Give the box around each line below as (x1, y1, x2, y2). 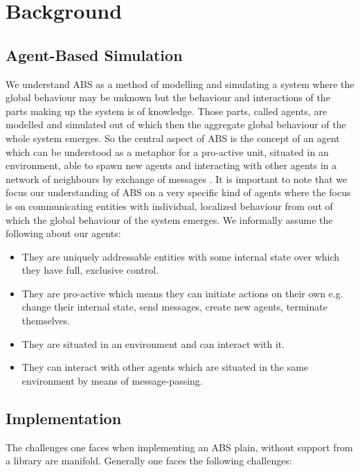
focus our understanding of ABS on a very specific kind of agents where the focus (6, 185, 351, 200)
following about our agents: (6, 226, 121, 241)
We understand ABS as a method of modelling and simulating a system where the (6, 76, 354, 91)
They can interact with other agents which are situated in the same (21, 360, 309, 374)
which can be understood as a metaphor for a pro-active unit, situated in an (6, 144, 329, 159)
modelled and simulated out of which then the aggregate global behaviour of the (6, 117, 346, 132)
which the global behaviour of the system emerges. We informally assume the (6, 212, 333, 227)
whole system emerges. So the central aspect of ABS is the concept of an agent (6, 130, 340, 145)
